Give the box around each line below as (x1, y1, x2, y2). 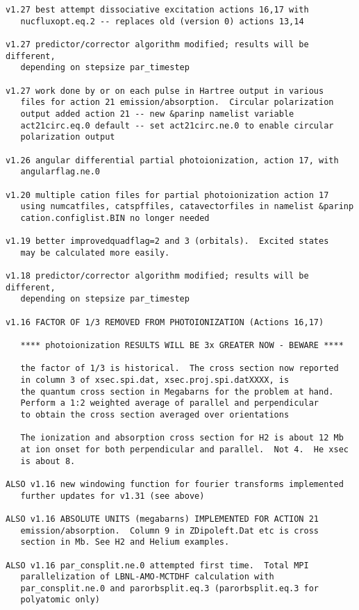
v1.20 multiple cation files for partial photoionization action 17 (6, 190, 329, 200)
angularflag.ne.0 (20, 167, 101, 177)
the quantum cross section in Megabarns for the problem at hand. (20, 386, 334, 397)
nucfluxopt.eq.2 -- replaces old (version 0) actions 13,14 (20, 16, 304, 26)
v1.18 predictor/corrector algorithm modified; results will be (6, 271, 309, 281)
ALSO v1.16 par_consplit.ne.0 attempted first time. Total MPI (6, 560, 309, 570)
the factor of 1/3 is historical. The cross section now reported (20, 363, 339, 374)
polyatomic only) (20, 595, 101, 605)
